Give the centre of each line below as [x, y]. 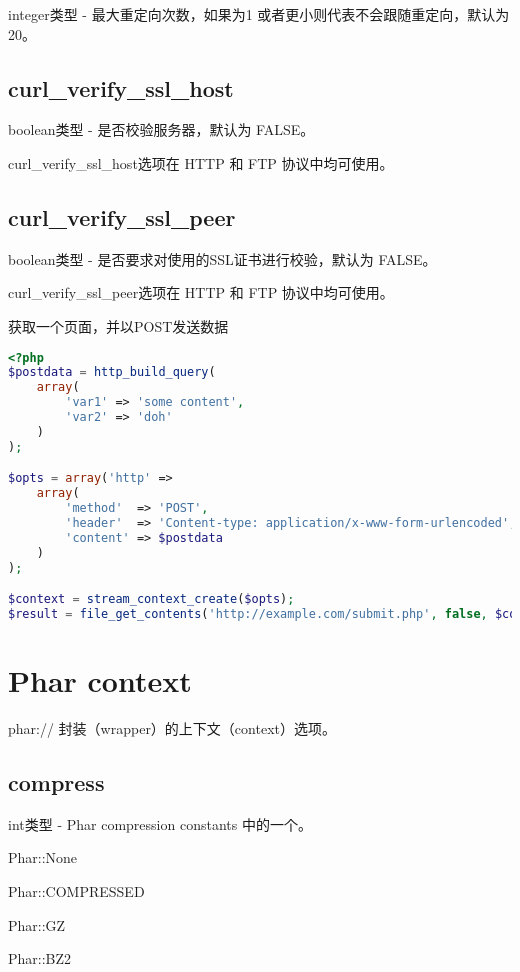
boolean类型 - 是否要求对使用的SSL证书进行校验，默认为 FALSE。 [222, 258]
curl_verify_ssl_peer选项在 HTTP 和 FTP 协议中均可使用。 [201, 292]
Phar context [100, 680]
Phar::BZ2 [40, 958]
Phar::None [43, 857]
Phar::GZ [37, 924]
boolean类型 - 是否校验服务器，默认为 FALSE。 [161, 129]
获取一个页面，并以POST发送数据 [118, 325]
